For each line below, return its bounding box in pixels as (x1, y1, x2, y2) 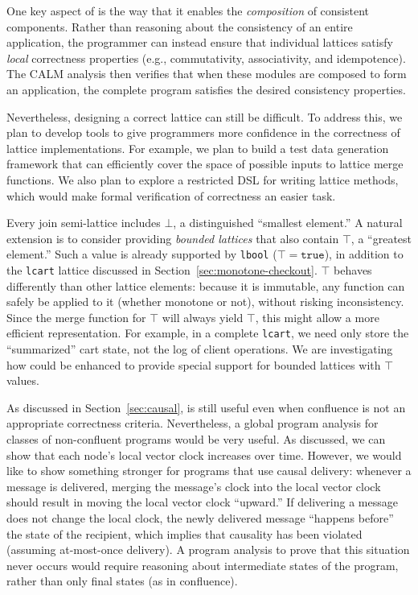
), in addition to (324, 246, 404, 262)
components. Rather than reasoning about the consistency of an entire (6, 18, 353, 35)
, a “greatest (350, 229, 412, 246)
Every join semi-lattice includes (6, 214, 161, 231)
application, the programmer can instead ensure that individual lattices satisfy (6, 34, 393, 51)
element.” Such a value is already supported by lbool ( (6, 246, 277, 262)
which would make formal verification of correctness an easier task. (6, 187, 336, 204)
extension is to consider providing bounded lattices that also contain (6, 229, 339, 246)
